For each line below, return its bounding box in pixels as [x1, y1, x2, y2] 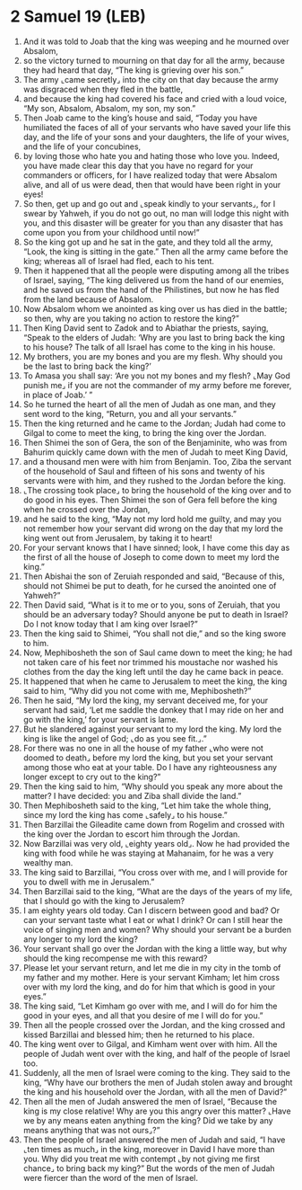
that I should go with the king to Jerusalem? [22, 895, 186, 906]
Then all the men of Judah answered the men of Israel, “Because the [22, 1096, 277, 1106]
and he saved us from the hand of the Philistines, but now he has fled [22, 284, 280, 295]
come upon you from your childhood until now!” [22, 226, 200, 237]
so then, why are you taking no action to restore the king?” [22, 313, 240, 324]
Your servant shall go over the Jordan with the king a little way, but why [22, 943, 288, 954]
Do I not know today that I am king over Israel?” [22, 618, 198, 629]
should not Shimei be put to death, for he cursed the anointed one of [22, 580, 277, 591]
